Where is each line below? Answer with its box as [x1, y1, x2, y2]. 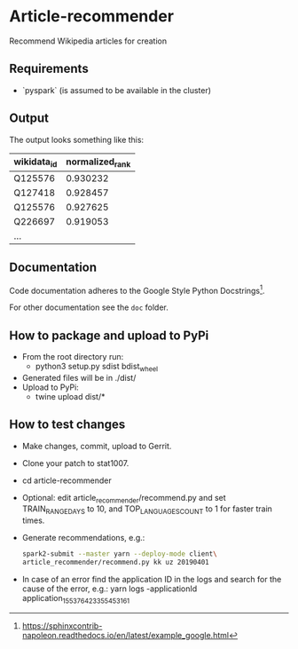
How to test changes [9, 417, 126, 432]
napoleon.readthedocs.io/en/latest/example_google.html [21, 629, 229, 640]
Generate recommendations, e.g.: [21, 533, 145, 543]
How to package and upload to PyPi [9, 328, 209, 343]
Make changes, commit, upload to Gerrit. [21, 440, 172, 451]
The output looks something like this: [9, 134, 145, 145]
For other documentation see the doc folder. [9, 302, 169, 313]
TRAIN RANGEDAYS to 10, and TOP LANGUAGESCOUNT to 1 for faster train [21, 503, 273, 517]
